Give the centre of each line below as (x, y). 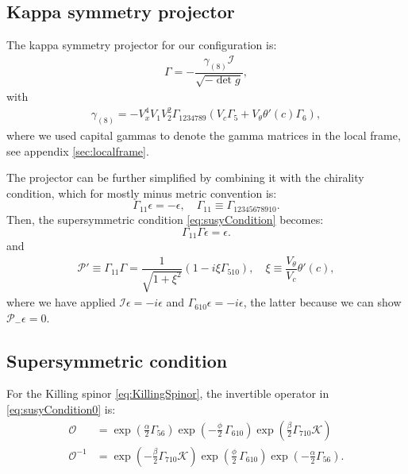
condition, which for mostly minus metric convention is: (142, 193)
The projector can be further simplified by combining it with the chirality (185, 177)
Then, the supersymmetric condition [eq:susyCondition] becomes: (165, 219)
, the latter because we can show (322, 302)
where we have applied (61, 302)
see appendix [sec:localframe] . (78, 150)
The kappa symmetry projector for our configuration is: (142, 45)
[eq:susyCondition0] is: (61, 409)
